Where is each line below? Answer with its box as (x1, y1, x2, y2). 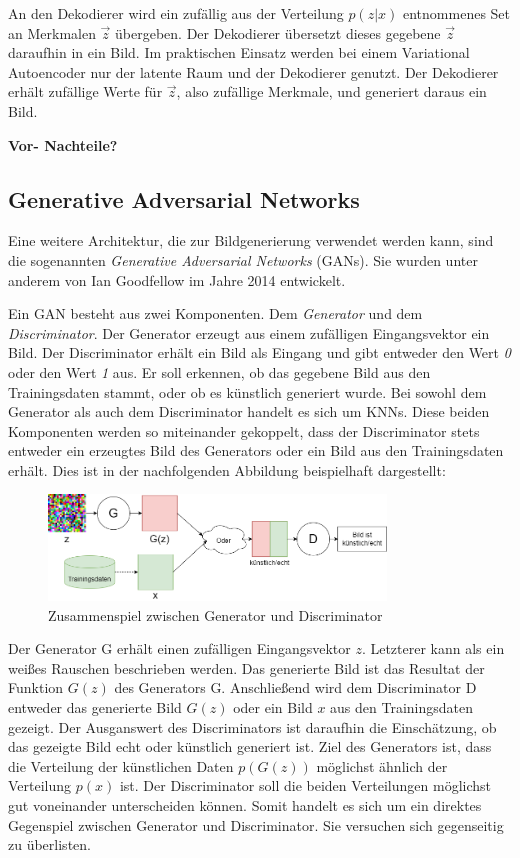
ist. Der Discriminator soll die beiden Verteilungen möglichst (119, 775, 491, 796)
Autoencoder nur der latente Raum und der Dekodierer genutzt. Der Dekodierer (8, 61, 499, 82)
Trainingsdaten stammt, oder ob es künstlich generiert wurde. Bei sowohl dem (8, 381, 487, 402)
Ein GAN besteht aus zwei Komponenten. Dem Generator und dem (8, 303, 423, 324)
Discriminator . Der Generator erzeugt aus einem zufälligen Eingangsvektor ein (8, 322, 490, 343)
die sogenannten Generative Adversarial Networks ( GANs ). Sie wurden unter (8, 249, 478, 270)
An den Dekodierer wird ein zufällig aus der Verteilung (8, 3, 344, 23)
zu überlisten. (8, 834, 91, 855)
